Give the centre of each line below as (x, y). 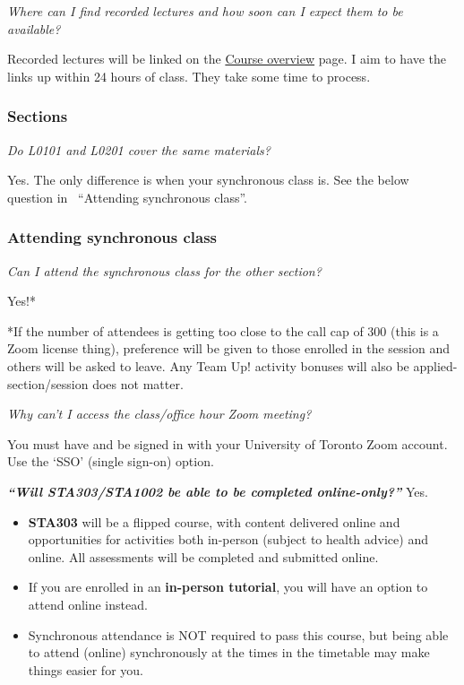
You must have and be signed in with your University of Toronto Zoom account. (228, 443)
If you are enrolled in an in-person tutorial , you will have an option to (228, 587)
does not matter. (138, 383)
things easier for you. (86, 669)
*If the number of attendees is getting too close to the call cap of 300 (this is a (223, 330)
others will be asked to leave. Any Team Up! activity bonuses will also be (208, 365)
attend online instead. (88, 604)
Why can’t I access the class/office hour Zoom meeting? (159, 414)
